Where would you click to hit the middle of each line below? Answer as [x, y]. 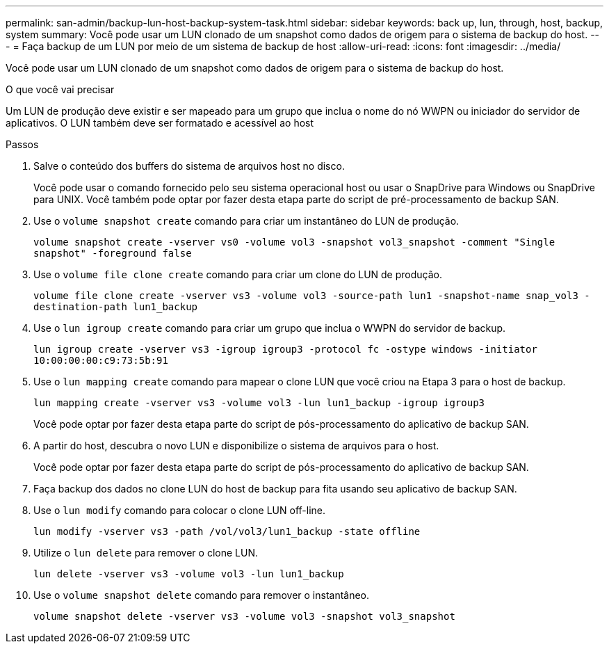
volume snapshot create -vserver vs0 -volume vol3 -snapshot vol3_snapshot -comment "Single [294, 242]
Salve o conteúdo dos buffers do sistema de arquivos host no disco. [189, 166]
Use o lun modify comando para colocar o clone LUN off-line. [180, 510]
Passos [22, 144]
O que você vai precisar [60, 89]
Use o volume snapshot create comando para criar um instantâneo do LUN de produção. [246, 221]
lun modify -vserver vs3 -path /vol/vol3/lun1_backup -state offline [227, 531]
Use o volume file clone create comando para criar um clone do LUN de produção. [238, 274]
